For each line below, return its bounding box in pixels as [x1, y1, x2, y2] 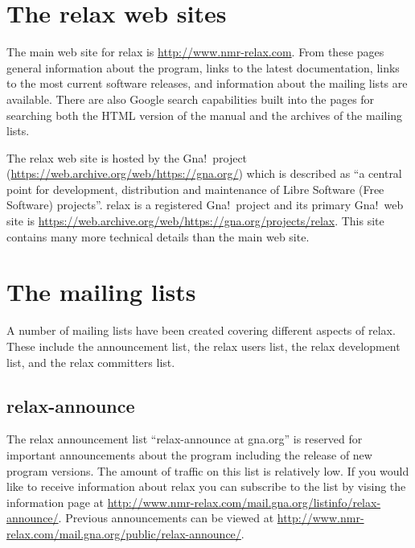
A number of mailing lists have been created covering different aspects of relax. [6, 322, 396, 339]
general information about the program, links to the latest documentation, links [6, 59, 400, 76]
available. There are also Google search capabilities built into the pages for [6, 90, 375, 107]
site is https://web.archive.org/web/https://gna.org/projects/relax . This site [6, 212, 384, 229]
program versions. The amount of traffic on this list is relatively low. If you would [6, 462, 409, 479]
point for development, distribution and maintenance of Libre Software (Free [6, 180, 384, 197]
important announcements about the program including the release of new [6, 446, 372, 463]
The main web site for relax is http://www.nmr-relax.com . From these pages [6, 43, 384, 60]
